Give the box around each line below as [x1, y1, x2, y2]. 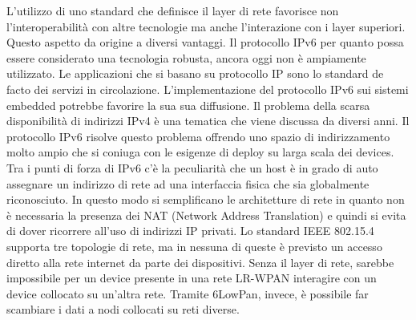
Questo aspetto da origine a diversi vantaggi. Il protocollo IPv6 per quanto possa [6, 34, 404, 51]
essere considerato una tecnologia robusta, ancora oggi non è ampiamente [6, 49, 366, 66]
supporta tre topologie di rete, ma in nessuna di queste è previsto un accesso [6, 237, 382, 254]
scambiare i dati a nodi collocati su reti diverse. [6, 301, 240, 318]
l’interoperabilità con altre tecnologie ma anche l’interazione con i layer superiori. [6, 18, 406, 34]
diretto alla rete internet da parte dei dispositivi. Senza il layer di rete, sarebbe [6, 253, 394, 270]
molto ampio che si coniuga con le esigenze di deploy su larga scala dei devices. [6, 144, 394, 160]
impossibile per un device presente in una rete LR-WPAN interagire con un [6, 269, 377, 286]
